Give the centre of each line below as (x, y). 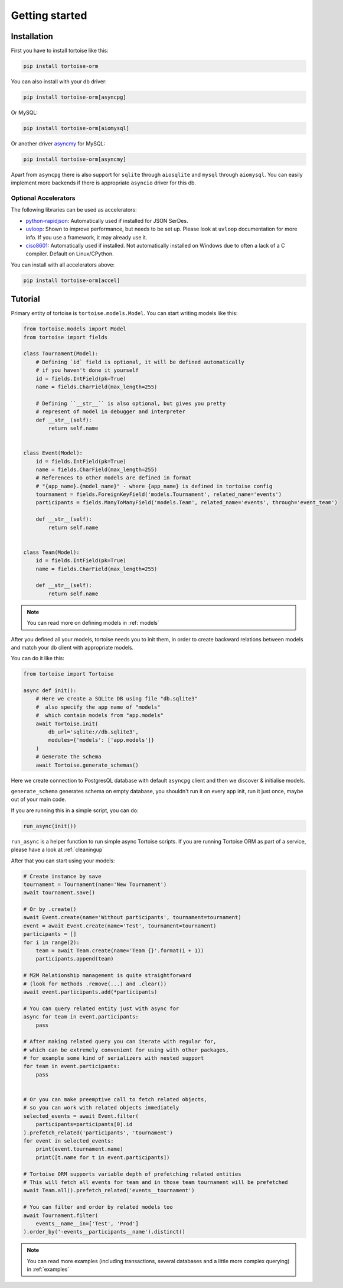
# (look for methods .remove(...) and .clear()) (95, 984)
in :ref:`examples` (48, 1269)
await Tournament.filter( (61, 1215)
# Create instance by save (62, 876)
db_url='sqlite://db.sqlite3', (93, 732)
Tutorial (26, 299)
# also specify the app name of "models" (98, 707)
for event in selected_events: (69, 1141)
